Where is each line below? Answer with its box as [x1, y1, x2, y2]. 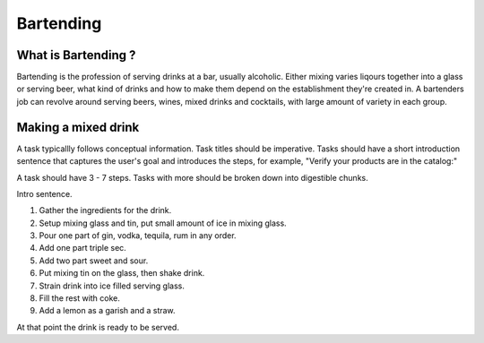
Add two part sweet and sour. [39, 255, 149, 266]
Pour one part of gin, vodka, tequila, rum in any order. [39, 230, 237, 241]
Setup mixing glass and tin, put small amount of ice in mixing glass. [39, 218, 287, 228]
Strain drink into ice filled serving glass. [39, 280, 186, 291]
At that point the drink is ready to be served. [16, 322, 179, 332]
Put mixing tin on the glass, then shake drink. [39, 268, 205, 279]
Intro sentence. [16, 188, 73, 199]
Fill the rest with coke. [39, 293, 121, 304]
